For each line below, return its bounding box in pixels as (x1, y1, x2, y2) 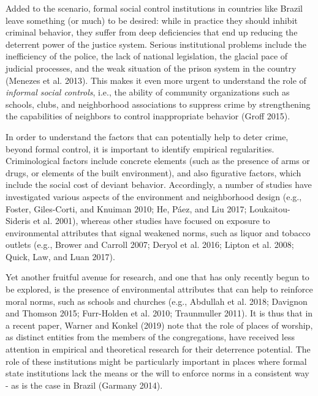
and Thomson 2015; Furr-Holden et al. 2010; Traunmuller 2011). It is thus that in (6, 307, 313, 319)
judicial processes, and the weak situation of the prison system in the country (6, 61, 297, 74)
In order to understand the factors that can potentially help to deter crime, (6, 130, 289, 143)
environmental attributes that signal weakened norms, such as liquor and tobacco (6, 226, 311, 239)
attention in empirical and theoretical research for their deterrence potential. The (6, 343, 311, 356)
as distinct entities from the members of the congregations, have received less (6, 331, 295, 343)
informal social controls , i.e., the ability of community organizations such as (6, 86, 290, 99)
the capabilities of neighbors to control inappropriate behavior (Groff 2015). (6, 110, 290, 122)
